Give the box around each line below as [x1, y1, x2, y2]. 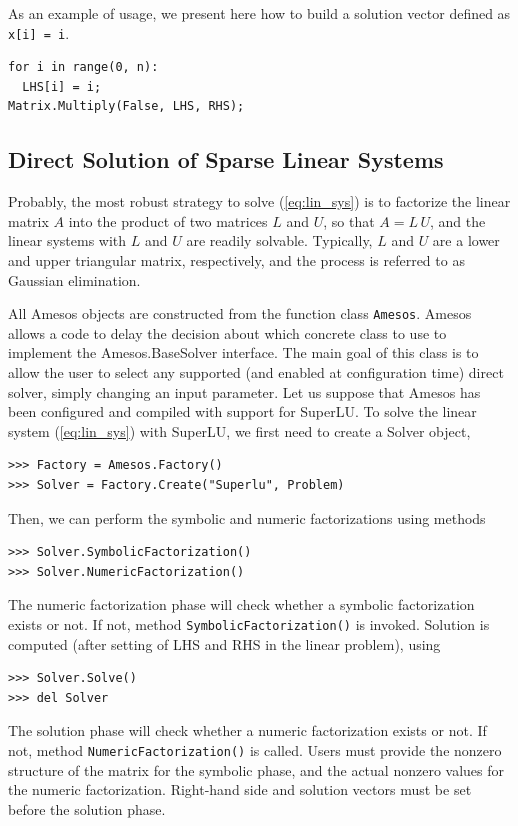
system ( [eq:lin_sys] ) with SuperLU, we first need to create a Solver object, [8, 420, 471, 441]
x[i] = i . [8, 22, 70, 43]
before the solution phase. [8, 798, 166, 819]
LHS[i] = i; [22, 79, 102, 94]
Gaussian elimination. [8, 269, 141, 290]
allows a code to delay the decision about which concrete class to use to [8, 322, 447, 343]
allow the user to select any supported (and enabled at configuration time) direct [8, 362, 504, 383]
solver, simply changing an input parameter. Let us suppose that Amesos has [8, 381, 481, 402]
